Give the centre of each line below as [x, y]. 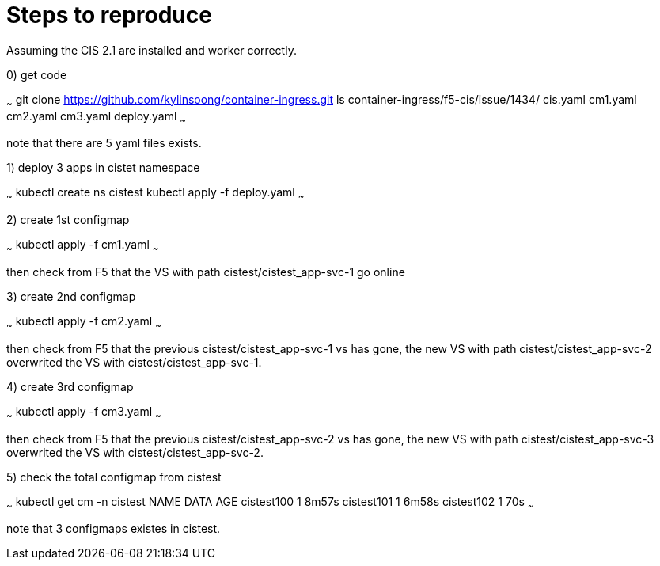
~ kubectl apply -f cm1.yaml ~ [83, 246]
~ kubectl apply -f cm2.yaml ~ [84, 322]
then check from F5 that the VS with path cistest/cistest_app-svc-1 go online [206, 272]
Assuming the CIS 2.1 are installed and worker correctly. [152, 50]
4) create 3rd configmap [70, 386]
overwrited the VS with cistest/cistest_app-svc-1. [134, 362]
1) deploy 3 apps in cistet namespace [103, 168]
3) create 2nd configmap [71, 296]
